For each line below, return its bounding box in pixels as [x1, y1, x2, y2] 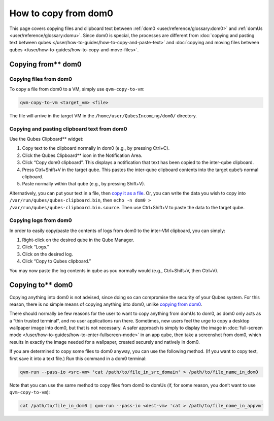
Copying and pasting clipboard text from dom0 [9, 125, 127, 132]
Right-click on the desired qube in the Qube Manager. [22, 237, 134, 243]
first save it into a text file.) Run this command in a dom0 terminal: [9, 355, 147, 362]
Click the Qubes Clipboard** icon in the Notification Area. [22, 152, 143, 158]
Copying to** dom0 [9, 281, 73, 289]
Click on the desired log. [22, 251, 73, 257]
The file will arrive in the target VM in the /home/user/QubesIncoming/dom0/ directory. [9, 112, 197, 119]
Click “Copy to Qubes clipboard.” [22, 258, 91, 264]
